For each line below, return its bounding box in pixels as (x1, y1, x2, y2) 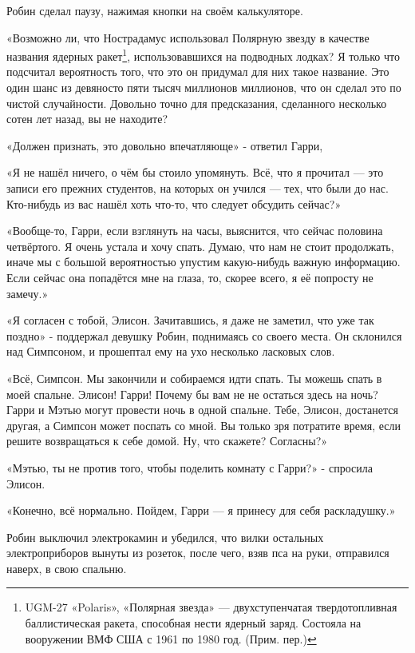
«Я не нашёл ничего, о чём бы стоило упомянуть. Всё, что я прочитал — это (6, 164, 384, 181)
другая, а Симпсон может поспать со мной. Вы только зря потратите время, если (6, 416, 401, 433)
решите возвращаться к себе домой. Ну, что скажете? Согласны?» (6, 432, 328, 449)
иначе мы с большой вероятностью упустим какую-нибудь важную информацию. (6, 253, 401, 270)
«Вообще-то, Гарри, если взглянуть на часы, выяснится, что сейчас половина (6, 222, 383, 239)
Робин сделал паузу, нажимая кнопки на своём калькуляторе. (6, 2, 303, 18)
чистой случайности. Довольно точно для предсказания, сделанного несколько (6, 94, 387, 111)
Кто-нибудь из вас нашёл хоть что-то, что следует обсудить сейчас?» (6, 195, 342, 212)
